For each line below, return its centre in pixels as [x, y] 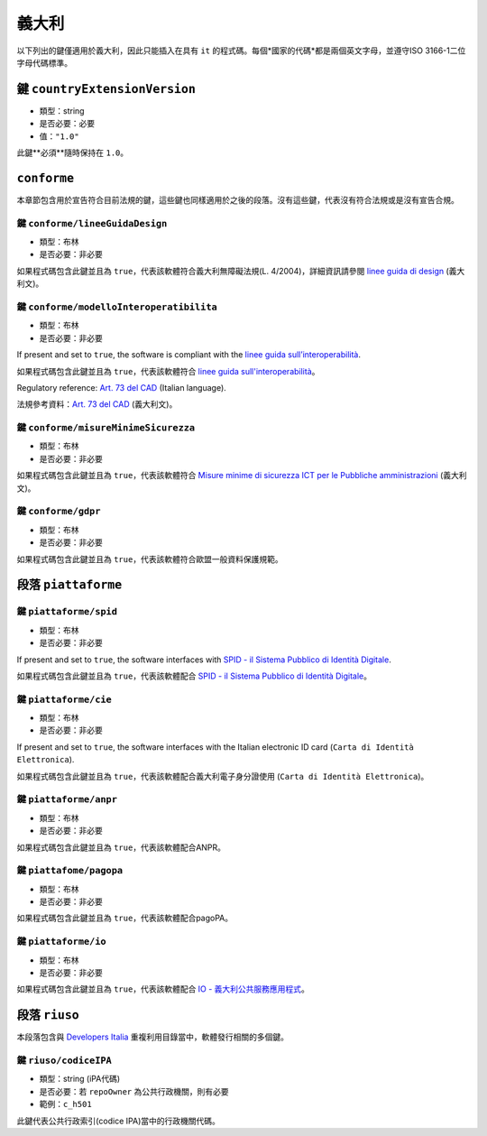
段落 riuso [48, 1015]
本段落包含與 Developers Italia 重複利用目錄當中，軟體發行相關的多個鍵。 [152, 1037]
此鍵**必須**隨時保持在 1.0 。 [73, 152]
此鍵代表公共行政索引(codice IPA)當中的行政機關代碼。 [118, 1121]
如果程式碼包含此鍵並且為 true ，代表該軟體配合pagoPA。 [125, 918]
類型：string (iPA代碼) [80, 1079]
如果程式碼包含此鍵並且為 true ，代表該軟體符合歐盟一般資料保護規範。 [150, 559]
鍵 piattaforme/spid [67, 612]
